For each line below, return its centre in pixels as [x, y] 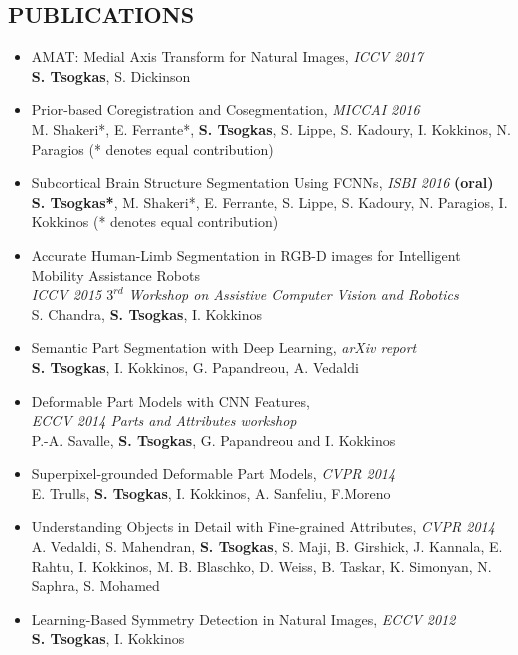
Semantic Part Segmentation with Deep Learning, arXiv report [224, 347]
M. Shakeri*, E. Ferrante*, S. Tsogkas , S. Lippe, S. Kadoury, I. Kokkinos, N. [271, 128]
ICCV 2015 [66, 294]
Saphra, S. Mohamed [95, 585]
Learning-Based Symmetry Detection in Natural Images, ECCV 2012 [243, 618]
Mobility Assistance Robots [115, 274]
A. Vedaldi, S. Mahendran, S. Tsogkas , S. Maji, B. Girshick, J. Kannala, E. [267, 546]
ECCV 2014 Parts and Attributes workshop [164, 420]
